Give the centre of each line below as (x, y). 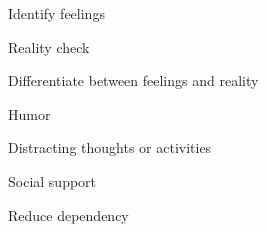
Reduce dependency (68, 214)
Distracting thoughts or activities (110, 147)
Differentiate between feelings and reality (133, 80)
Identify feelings (56, 13)
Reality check (49, 46)
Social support (52, 180)
